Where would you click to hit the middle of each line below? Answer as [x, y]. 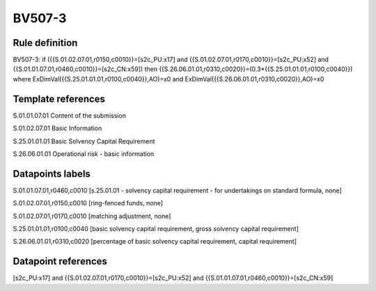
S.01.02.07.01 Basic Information [57, 128]
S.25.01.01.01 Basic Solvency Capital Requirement [84, 141]
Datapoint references [60, 261]
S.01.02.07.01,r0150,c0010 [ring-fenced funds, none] [88, 203]
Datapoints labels [52, 174]
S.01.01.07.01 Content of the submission [70, 116]
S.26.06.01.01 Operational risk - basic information [84, 154]
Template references [59, 99]
